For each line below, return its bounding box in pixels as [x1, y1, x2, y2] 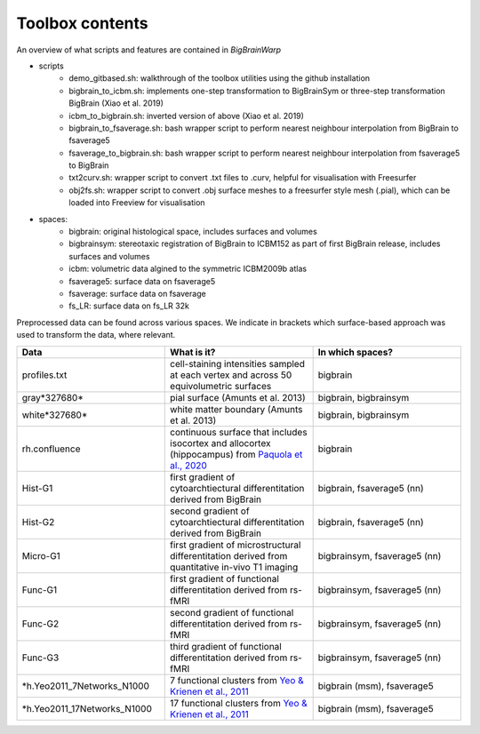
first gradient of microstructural [170, 539, 301, 551]
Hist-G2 [21, 515, 55, 528]
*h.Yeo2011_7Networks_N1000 [21, 680, 150, 692]
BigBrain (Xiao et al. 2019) [68, 98, 164, 108]
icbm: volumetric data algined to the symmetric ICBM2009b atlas [68, 263, 307, 275]
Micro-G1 [21, 549, 61, 562]
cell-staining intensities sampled [170, 357, 306, 370]
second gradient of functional [170, 606, 294, 618]
